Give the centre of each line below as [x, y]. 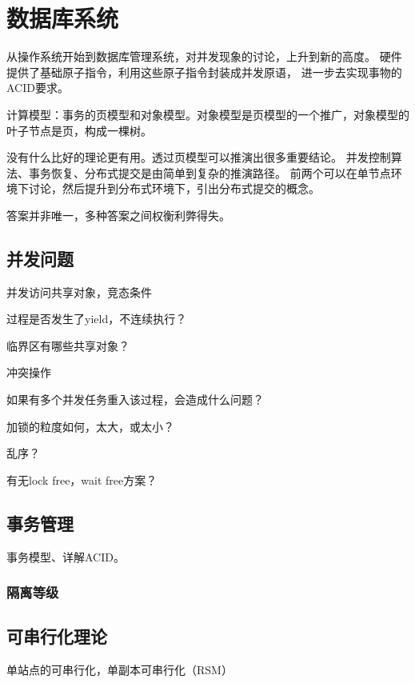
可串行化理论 [57, 636]
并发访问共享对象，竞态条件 [79, 292]
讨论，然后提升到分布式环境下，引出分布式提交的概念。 [174, 188]
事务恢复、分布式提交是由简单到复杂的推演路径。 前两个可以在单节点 [209, 172]
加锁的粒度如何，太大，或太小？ [90, 426]
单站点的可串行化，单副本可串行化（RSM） [120, 670]
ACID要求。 [38, 88]
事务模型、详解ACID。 [66, 556]
